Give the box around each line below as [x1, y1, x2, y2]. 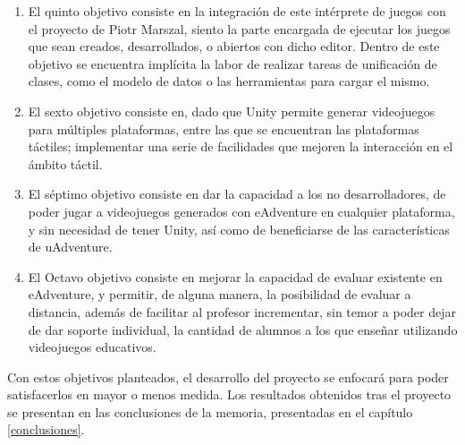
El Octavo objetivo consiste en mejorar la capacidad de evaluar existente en [28, 267, 443, 286]
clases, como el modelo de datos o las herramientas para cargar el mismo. [28, 72, 430, 90]
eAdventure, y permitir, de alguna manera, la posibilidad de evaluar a [28, 285, 411, 304]
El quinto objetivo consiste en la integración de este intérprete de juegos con [28, 2, 446, 20]
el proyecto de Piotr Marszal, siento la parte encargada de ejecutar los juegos [28, 19, 451, 38]
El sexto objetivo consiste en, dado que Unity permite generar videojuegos [28, 101, 435, 120]
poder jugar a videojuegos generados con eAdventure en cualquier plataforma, [28, 201, 455, 220]
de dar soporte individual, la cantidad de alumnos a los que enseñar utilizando [28, 320, 458, 338]
